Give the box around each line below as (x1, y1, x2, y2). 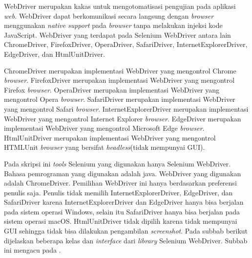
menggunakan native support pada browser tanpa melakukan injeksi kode (4, 20, 223, 30)
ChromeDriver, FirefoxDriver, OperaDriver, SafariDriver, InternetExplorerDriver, (4, 39, 248, 49)
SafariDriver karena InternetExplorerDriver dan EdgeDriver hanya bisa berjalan (4, 197, 244, 207)
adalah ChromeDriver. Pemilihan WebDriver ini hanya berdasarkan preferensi (4, 178, 237, 188)
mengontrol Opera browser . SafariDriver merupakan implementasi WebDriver (4, 94, 235, 104)
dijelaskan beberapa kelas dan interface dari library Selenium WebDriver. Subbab (4, 235, 248, 245)
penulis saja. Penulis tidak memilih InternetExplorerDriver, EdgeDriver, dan (4, 187, 233, 197)
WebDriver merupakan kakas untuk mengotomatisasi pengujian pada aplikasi (4, 1, 236, 11)
